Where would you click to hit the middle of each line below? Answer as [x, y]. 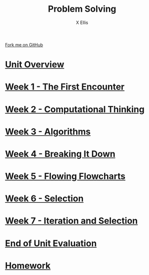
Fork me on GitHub [24, 44]
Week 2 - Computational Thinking [75, 109]
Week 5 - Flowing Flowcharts [65, 176]
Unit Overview [35, 65]
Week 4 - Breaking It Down [60, 154]
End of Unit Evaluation [51, 243]
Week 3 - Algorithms [48, 132]
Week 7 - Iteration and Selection [71, 221]
